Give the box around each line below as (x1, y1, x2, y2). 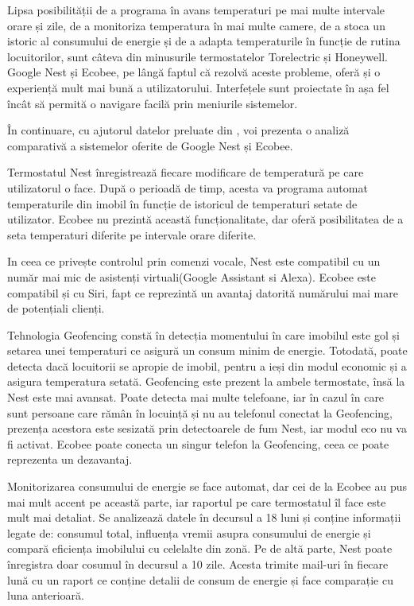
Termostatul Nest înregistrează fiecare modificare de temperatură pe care (7, 164, 364, 181)
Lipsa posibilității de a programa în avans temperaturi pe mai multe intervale (7, 2, 385, 17)
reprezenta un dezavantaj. (7, 451, 133, 468)
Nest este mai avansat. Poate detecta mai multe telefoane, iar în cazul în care (7, 389, 385, 406)
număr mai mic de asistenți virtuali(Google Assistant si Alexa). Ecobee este (7, 268, 377, 285)
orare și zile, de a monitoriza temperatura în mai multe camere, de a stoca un (7, 17, 385, 33)
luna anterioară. (7, 587, 84, 604)
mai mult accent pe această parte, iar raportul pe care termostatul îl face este (7, 493, 386, 510)
